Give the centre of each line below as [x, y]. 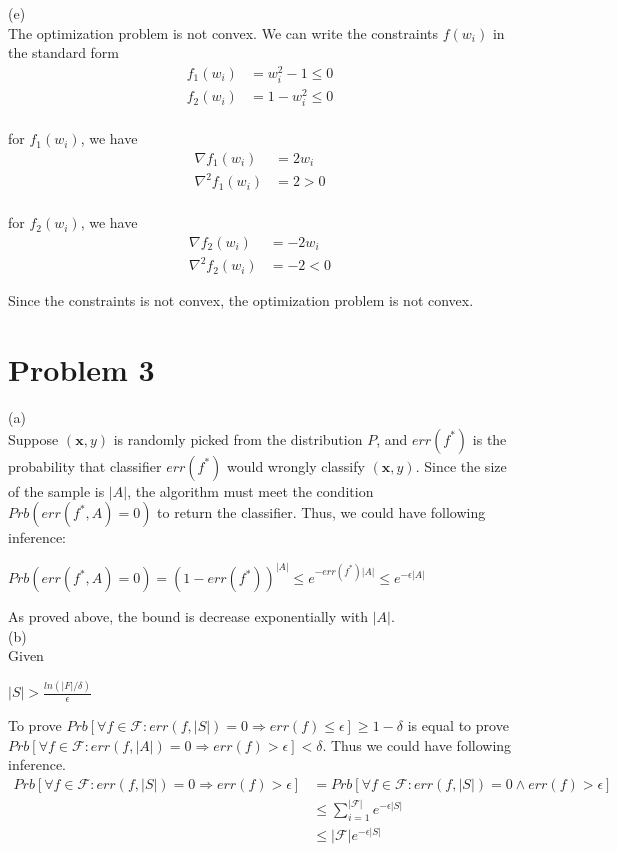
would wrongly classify [296, 465]
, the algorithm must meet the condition [250, 490]
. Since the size [461, 465]
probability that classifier [85, 465]
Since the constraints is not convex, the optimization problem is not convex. [241, 300]
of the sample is [56, 490]
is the [489, 438]
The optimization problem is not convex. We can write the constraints [223, 32]
